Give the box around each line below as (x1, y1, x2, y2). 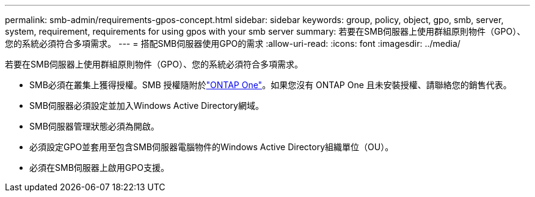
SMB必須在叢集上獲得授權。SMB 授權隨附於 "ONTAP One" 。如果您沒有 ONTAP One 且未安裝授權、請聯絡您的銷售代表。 (29, 80, 512, 90)
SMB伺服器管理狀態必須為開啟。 (29, 121, 159, 131)
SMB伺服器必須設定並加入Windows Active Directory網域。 (29, 100, 264, 111)
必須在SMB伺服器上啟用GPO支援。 (29, 162, 169, 173)
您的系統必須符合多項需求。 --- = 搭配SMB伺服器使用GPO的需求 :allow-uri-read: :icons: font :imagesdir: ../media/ (5, 38, 460, 49)
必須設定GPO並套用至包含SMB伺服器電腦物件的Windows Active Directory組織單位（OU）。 (29, 142, 394, 152)
